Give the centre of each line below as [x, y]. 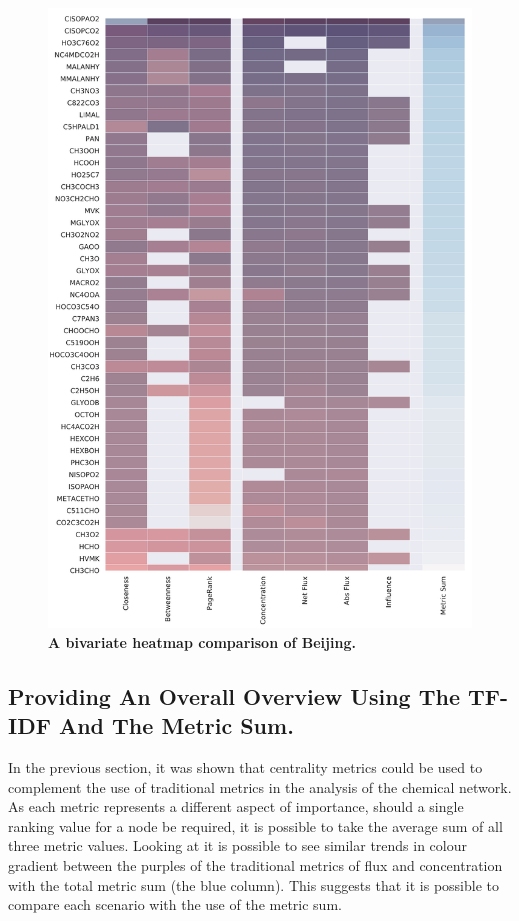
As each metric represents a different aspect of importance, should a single [236, 806]
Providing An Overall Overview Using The [234, 695]
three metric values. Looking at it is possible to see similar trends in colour [238, 845]
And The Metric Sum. [176, 725]
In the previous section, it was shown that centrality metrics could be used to [245, 767]
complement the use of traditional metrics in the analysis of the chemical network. [260, 786]
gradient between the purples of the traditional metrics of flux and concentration [255, 865]
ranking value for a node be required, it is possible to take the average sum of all [255, 825]
